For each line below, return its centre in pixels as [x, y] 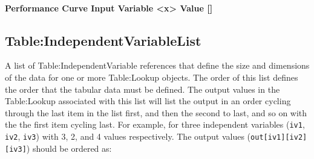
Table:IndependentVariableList [103, 40]
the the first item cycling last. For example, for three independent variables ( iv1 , [155, 124]
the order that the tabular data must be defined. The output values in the [142, 89]
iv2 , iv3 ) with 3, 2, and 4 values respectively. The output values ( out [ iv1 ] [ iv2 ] [156, 136]
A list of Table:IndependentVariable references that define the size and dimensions [157, 65]
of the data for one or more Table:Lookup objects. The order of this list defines [152, 77]
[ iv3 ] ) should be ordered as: [58, 148]
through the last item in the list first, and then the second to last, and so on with [156, 112]
